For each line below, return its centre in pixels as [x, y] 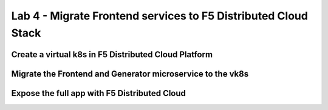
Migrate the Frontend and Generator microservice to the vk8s [130, 74]
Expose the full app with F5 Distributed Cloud [99, 93]
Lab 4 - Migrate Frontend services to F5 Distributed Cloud [159, 16]
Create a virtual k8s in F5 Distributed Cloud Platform [112, 54]
